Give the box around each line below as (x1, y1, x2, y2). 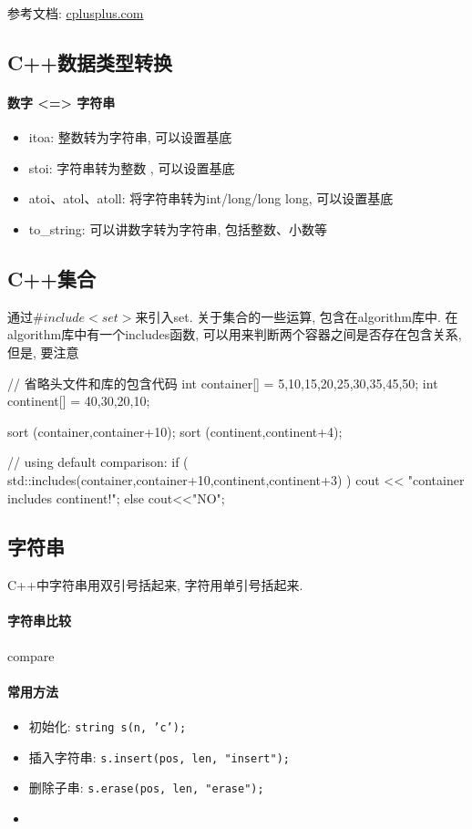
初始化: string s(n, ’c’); (28, 717, 187, 736)
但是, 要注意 (7, 342, 79, 361)
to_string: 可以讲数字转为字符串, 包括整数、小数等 (28, 219, 327, 238)
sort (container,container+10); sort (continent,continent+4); (7, 421, 343, 440)
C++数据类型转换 (7, 47, 172, 76)
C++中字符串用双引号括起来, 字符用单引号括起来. (7, 575, 303, 595)
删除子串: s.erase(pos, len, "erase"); (28, 778, 264, 797)
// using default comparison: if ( (7, 452, 189, 471)
